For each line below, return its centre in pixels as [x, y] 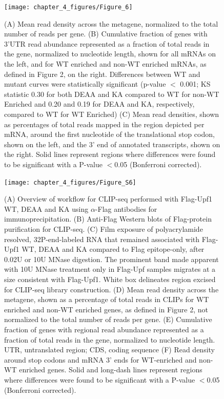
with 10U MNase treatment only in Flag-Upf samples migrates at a [110, 269]
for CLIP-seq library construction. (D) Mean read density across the [111, 289]
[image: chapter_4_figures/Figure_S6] [70, 182]
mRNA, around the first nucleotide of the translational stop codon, [109, 134]
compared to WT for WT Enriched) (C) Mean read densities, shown [112, 114]
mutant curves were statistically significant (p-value [85, 84]
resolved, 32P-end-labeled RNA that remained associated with [102, 239]
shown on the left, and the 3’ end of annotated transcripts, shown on [112, 144]
